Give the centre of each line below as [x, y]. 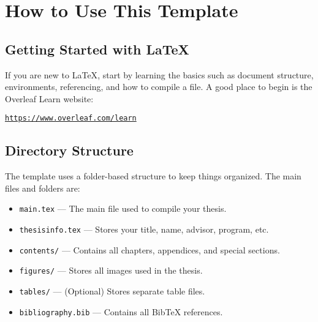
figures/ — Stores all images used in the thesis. [111, 270]
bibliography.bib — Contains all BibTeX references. [121, 311]
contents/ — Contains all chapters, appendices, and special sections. [150, 249]
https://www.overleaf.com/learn [71, 118]
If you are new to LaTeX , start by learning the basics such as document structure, [159, 74]
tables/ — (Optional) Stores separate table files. [112, 291]
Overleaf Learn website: [49, 98]
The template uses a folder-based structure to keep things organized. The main [153, 176]
